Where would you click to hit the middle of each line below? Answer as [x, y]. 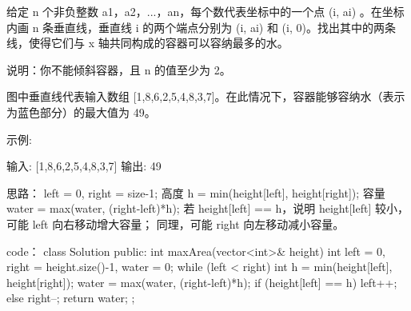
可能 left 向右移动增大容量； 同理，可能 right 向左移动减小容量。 [176, 223]
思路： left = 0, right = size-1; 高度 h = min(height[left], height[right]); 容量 [196, 192]
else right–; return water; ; [71, 298]
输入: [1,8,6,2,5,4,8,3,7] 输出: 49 [84, 166]
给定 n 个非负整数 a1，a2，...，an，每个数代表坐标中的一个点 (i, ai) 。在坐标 [205, 11]
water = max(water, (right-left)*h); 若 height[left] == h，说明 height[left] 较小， [207, 208]
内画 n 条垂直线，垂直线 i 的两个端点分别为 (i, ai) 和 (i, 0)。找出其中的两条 [201, 27]
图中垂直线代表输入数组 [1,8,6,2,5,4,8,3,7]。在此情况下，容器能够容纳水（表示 [206, 96]
